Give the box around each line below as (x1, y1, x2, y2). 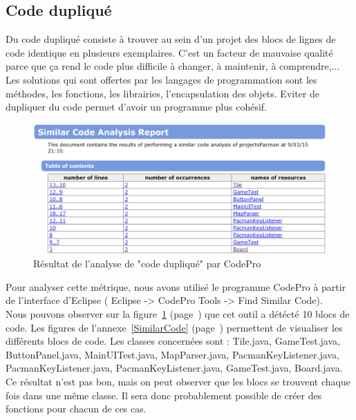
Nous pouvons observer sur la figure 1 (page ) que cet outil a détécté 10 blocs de (6, 306, 350, 321)
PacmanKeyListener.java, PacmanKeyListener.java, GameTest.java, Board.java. (6, 361, 343, 375)
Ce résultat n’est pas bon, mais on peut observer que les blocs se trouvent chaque (6, 374, 350, 388)
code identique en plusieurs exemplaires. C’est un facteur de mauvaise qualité (6, 45, 333, 59)
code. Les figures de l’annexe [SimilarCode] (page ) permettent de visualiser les (6, 320, 343, 334)
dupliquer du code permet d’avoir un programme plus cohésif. (6, 99, 267, 114)
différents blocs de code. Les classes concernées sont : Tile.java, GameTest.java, (6, 334, 340, 348)
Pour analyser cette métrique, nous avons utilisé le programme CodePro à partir (6, 279, 346, 294)
